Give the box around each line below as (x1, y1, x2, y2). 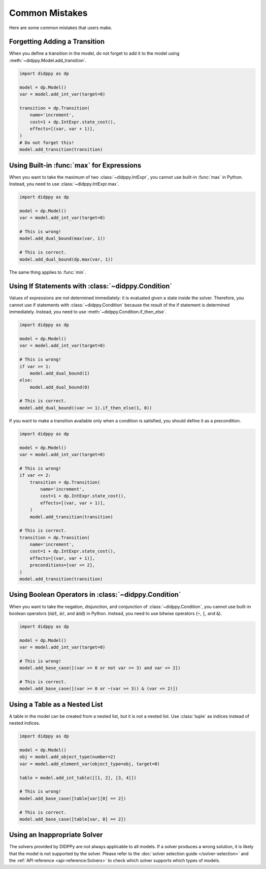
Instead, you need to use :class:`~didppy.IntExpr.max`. (9, 181, 119, 187)
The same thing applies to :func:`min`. (9, 269, 86, 275)
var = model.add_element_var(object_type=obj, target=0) (19, 761, 160, 767)
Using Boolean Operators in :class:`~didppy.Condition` (9, 590, 181, 599)
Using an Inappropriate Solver (9, 830, 103, 839)
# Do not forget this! (19, 140, 74, 145)
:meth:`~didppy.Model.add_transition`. (9, 57, 87, 63)
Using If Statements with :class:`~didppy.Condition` (9, 282, 172, 290)
